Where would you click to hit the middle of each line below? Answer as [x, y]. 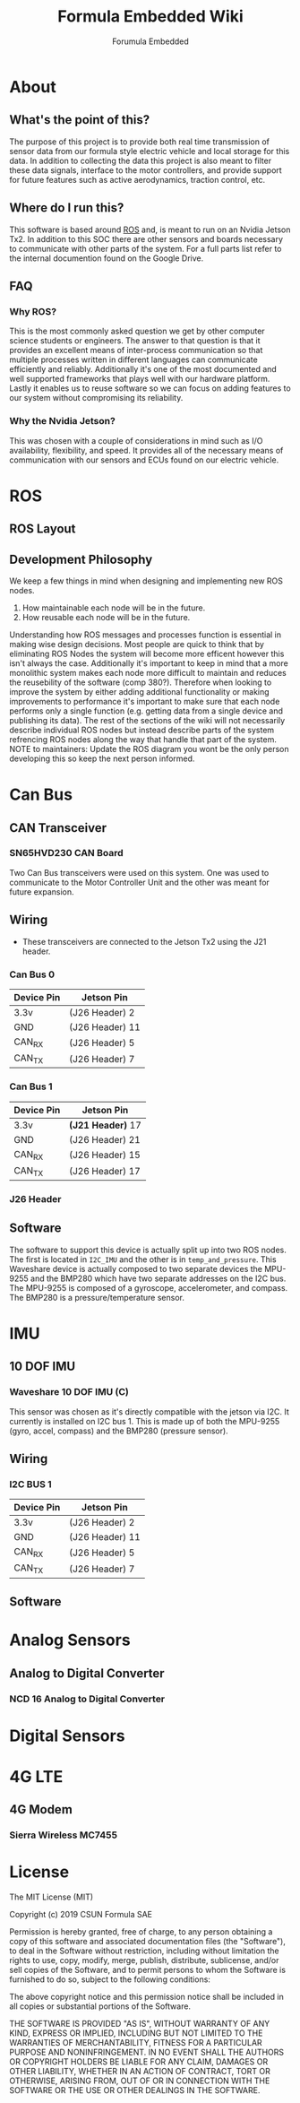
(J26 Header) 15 [104, 1155]
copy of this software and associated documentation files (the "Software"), [148, 1942]
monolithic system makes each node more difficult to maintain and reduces [148, 672]
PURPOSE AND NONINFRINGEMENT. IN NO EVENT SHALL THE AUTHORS [147, 2052]
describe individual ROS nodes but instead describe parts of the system [142, 730]
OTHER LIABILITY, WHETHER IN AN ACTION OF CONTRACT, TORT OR [140, 2072]
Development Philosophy [81, 559]
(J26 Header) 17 [104, 1172]
